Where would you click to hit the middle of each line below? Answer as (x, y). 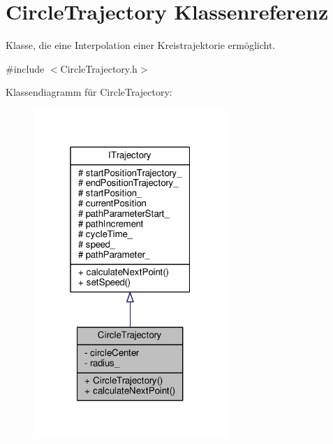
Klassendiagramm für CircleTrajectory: (89, 92)
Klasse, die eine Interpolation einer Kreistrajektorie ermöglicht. (141, 45)
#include (25, 68)
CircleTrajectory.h (99, 68)
